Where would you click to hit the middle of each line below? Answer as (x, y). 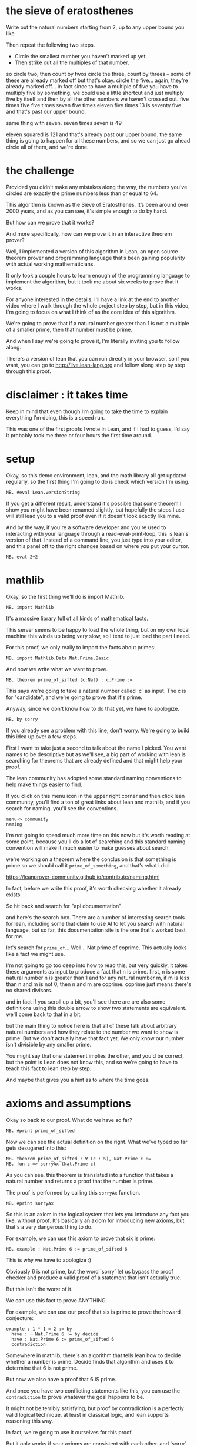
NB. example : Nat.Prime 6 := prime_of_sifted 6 (67, 1249)
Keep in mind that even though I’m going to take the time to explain (87, 411)
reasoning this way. (30, 1421)
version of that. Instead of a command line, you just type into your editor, (94, 540)
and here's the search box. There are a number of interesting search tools (96, 917)
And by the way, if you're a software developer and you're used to (86, 527)
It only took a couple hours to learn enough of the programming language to (98, 275)
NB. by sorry (22, 719)
